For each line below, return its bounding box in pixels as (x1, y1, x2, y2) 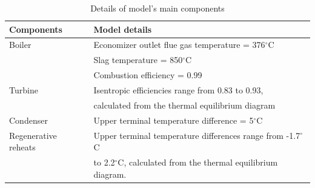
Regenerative (9, 129, 57, 141)
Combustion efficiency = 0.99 (93, 69, 202, 81)
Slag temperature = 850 (93, 53, 183, 66)
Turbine (9, 83, 38, 96)
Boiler (9, 38, 31, 51)
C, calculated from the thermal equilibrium (118, 155, 278, 168)
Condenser (9, 113, 48, 126)
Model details (93, 22, 152, 35)
